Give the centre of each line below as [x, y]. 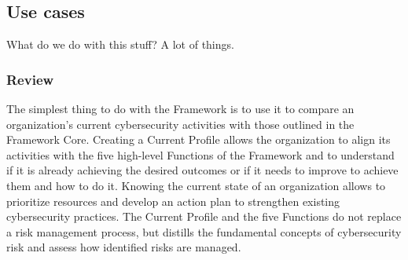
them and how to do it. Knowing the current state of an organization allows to [196, 185]
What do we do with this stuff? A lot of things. [120, 44]
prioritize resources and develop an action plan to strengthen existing [173, 201]
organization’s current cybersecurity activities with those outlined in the [180, 124]
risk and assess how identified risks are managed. [124, 247]
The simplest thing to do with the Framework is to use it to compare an [180, 109]
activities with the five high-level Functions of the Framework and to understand [200, 154]
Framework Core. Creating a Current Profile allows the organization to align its [198, 139]
